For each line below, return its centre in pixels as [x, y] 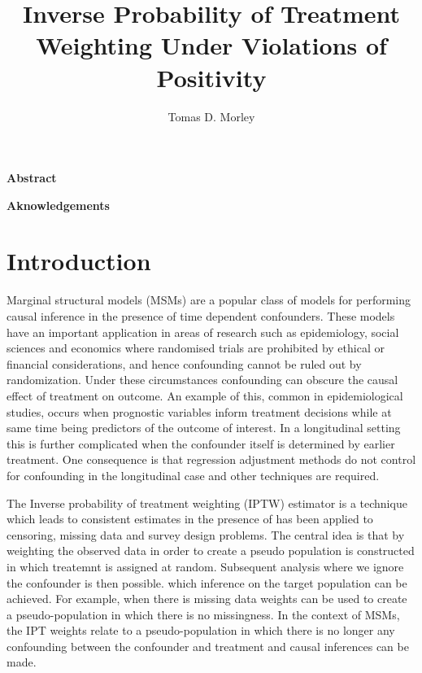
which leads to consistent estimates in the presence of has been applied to [190, 519]
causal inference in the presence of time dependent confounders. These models [201, 316]
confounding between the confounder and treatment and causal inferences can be [208, 646]
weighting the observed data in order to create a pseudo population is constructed [211, 551]
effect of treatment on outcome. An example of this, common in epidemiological [205, 395]
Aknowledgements [58, 205]
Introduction [79, 261]
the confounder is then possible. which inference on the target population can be [207, 582]
